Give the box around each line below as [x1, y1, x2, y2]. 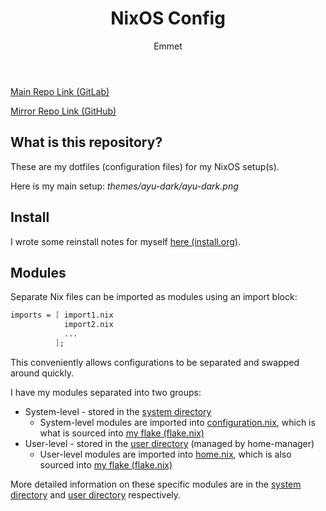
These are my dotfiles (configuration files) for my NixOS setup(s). [10, 160, 280, 172]
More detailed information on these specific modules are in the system [10, 478, 302, 490]
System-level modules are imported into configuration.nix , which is [39, 416, 316, 428]
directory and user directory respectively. [10, 488, 182, 501]
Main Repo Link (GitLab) [10, 85, 110, 97]
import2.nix [63, 320, 114, 330]
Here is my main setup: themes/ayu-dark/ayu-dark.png [10, 180, 239, 192]
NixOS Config [110, 7, 226, 30]
